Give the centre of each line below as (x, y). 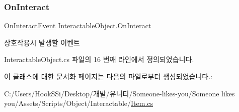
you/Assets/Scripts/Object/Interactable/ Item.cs (79, 103)
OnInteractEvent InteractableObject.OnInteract (78, 25)
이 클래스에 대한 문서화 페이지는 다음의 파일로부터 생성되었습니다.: (108, 76)
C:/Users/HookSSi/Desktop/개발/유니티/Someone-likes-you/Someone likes (120, 93)
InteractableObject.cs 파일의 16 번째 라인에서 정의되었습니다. (99, 59)
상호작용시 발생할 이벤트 (42, 42)
